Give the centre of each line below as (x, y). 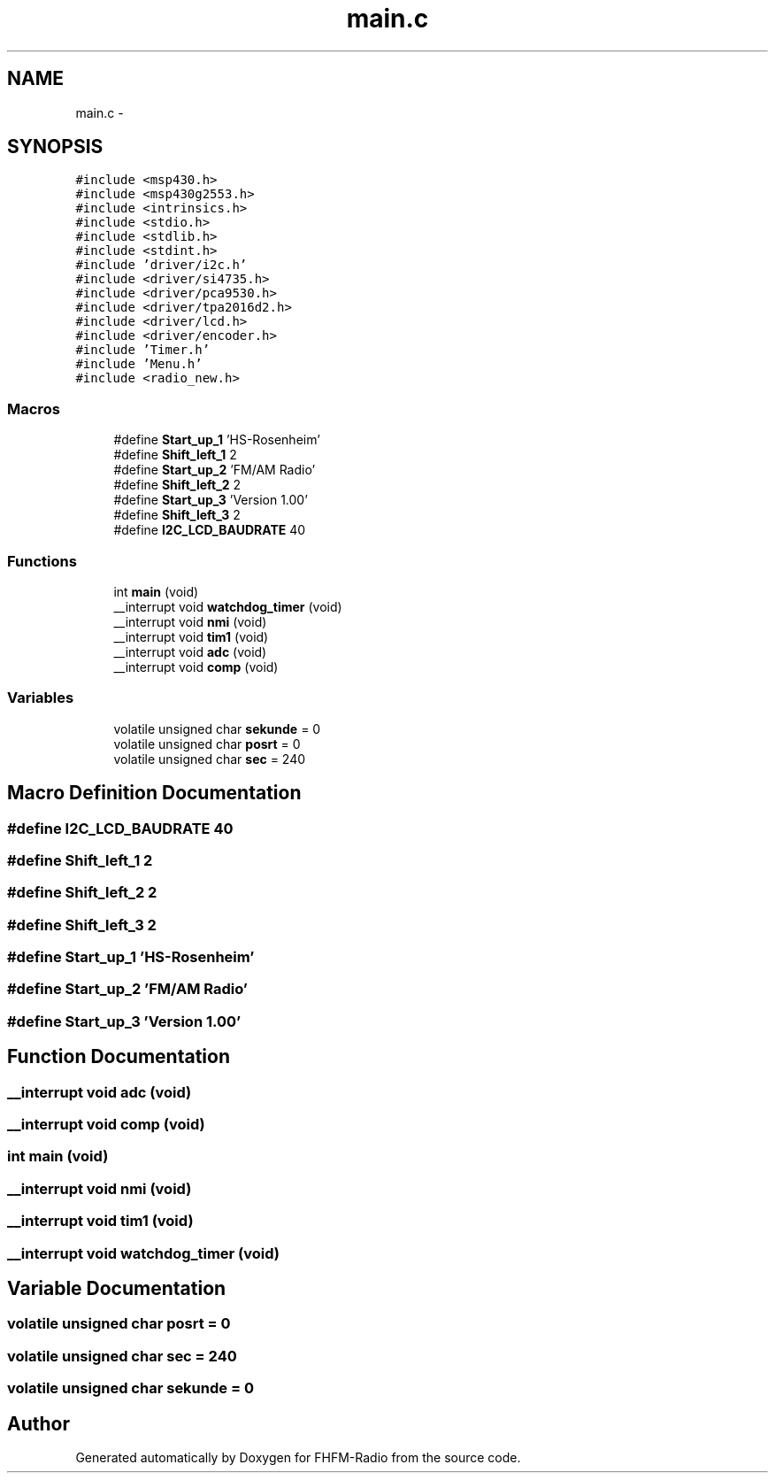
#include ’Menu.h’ (139, 364)
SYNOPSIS (55, 147)
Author (38, 1423)
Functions (42, 561)
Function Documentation (119, 1057)
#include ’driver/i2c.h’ (161, 265)
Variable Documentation (117, 1288)
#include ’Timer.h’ (143, 350)
